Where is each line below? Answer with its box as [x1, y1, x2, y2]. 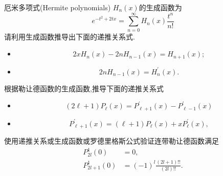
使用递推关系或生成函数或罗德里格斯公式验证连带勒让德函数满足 [4, 135, 219, 146]
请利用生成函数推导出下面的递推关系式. [4, 31, 135, 42]
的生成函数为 [139, 2, 182, 12]
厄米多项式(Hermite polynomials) [4, 2, 111, 12]
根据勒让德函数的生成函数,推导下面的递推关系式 [4, 83, 164, 93]
